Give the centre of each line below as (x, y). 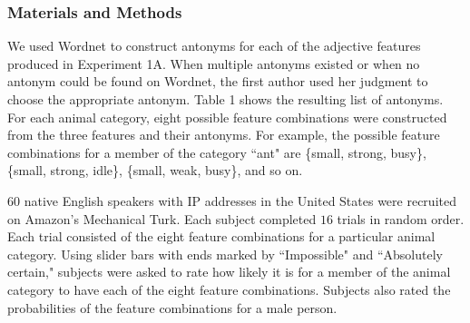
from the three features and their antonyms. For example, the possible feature (224, 135)
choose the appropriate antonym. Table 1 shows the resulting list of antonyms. (225, 99)
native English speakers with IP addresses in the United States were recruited (240, 200)
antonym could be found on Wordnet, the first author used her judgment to (218, 81)
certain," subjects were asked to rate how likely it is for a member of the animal (229, 272)
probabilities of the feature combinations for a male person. (172, 307)
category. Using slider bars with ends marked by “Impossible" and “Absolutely (225, 254)
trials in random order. (401, 218)
